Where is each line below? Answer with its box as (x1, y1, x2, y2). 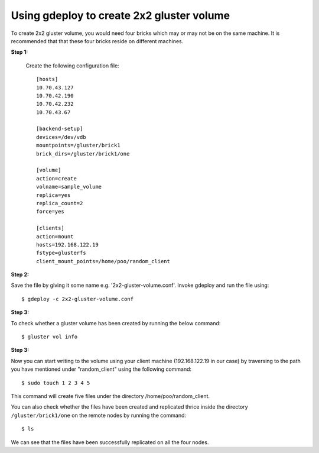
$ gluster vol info (21, 334, 78, 340)
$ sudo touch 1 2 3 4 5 (21, 379, 90, 386)
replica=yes (36, 192, 71, 198)
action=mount (36, 233, 74, 240)
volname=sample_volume (36, 183, 102, 190)
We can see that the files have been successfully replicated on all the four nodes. (11, 438, 209, 446)
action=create (36, 175, 77, 182)
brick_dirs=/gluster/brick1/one (36, 150, 130, 157)
